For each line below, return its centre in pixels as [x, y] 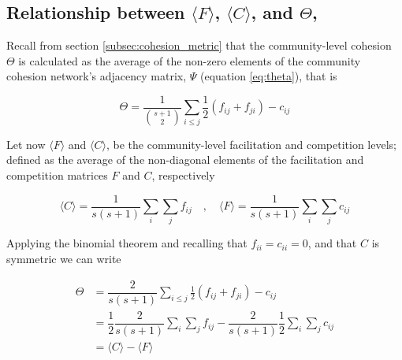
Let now [26, 144]
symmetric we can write [64, 259]
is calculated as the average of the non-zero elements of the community [190, 60]
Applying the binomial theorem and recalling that [127, 243]
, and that [332, 243]
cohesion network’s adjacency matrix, [97, 76]
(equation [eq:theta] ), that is [269, 76]
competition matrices [57, 175]
